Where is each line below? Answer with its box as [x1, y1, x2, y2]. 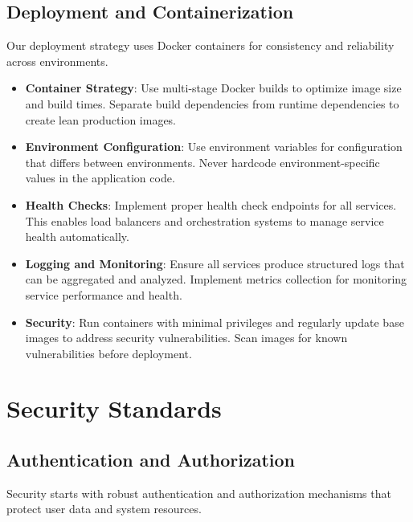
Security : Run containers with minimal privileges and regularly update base [25, 313, 404, 330]
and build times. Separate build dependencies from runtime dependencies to [25, 95, 399, 112]
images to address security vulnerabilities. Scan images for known [25, 329, 348, 346]
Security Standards [6, 392, 222, 425]
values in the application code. [25, 169, 175, 186]
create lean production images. [25, 111, 177, 128]
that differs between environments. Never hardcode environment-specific [25, 153, 380, 170]
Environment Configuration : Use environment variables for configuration [25, 138, 403, 155]
